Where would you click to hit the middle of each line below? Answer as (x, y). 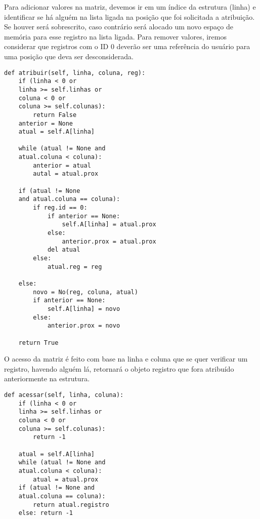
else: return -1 (46, 513)
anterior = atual (62, 165)
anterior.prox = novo (84, 326)
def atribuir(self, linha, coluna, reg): (75, 73)
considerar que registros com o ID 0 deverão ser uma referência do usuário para (127, 46)
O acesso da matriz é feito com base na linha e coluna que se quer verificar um (126, 359)
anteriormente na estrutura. (47, 378)
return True (38, 343)
